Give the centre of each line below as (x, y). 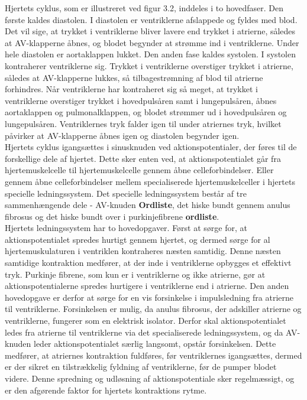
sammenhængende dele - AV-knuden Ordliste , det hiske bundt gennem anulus (148, 205)
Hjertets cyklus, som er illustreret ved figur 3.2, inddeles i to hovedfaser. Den (144, 8)
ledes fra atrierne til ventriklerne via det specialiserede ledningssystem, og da (144, 332)
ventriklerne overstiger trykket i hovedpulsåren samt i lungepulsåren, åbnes (141, 100)
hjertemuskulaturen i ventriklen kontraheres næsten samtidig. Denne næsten (143, 251)
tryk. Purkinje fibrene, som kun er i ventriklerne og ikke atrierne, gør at (135, 274)
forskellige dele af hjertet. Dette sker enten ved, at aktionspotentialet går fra (143, 158)
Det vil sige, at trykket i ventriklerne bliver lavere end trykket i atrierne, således (150, 31)
